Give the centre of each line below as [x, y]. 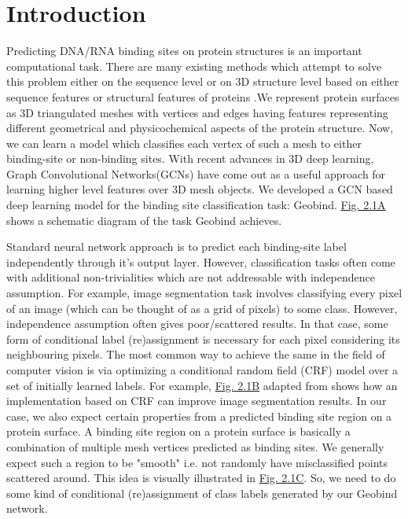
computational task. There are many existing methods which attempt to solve [194, 66]
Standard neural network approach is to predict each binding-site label [176, 247]
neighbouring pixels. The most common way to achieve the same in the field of [196, 354]
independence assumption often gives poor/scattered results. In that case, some [197, 324]
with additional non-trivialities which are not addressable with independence [191, 277]
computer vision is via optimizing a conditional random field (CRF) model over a [202, 370]
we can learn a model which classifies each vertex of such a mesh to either [184, 143]
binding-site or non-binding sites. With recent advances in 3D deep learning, [190, 158]
